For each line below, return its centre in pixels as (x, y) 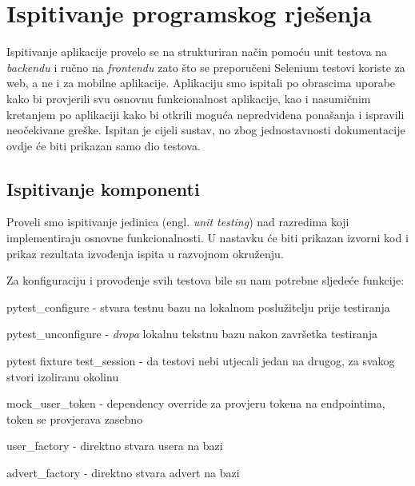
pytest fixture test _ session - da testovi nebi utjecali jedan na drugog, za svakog (201, 361)
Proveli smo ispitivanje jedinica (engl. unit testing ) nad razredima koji (178, 222)
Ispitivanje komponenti (103, 188)
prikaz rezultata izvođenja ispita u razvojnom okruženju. (145, 253)
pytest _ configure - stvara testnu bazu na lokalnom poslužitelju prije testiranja (198, 307)
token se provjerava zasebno (75, 418)
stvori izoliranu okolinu (63, 376)
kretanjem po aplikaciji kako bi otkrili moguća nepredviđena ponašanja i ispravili (206, 114)
